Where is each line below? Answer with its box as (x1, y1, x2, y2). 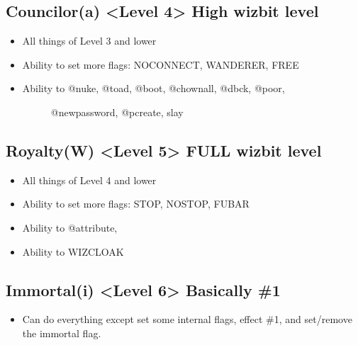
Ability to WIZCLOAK (22, 244, 124, 259)
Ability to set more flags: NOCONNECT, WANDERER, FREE (22, 57, 299, 72)
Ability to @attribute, (22, 220, 118, 234)
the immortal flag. (22, 325, 101, 340)
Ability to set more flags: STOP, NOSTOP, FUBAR (22, 196, 250, 211)
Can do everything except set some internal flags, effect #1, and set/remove (22, 312, 352, 327)
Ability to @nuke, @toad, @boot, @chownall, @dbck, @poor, (22, 81, 285, 96)
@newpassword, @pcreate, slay (50, 104, 184, 119)
